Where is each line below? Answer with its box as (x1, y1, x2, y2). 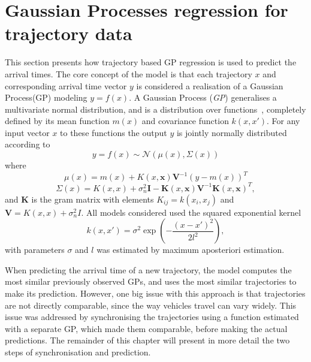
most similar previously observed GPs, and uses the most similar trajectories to (5, 275, 297, 288)
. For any (266, 114, 300, 127)
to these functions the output (60, 126, 167, 138)
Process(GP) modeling (5, 91, 87, 104)
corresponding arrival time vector (5, 79, 127, 92)
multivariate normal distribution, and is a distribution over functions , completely (5, 102, 306, 115)
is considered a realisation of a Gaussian (136, 79, 283, 92)
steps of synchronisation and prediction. (5, 346, 151, 358)
